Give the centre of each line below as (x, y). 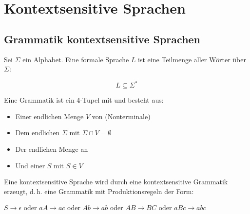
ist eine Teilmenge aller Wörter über (192, 59)
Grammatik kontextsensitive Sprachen (102, 39)
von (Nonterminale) (121, 116)
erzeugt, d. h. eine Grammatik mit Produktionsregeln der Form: (99, 191)
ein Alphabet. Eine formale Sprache (76, 59)
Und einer (30, 165)
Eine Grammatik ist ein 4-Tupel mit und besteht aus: (84, 100)
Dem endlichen (38, 133)
